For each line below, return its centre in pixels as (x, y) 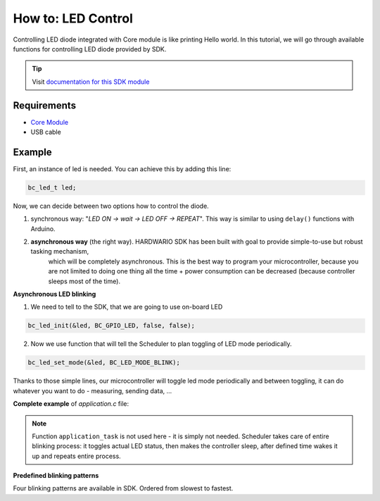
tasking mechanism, (60, 252)
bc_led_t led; (52, 187)
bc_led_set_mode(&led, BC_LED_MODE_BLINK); (104, 363)
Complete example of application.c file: (71, 404)
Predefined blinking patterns (56, 476)
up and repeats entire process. (76, 456)
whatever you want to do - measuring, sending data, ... (93, 390)
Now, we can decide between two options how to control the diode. (111, 206)
